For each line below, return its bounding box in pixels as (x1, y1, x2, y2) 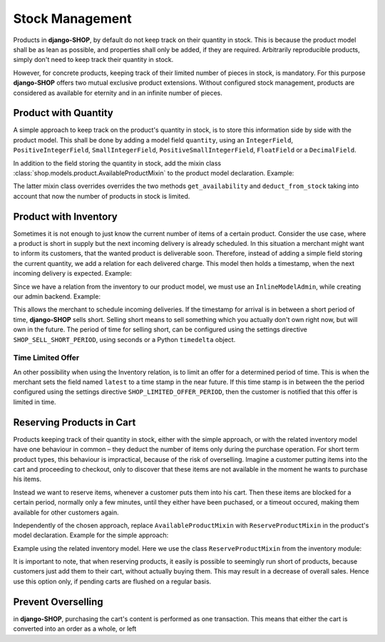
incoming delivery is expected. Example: (13, 269, 132, 278)
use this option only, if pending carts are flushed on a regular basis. (13, 577, 212, 586)
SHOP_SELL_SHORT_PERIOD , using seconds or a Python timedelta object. (13, 335, 236, 343)
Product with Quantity (13, 107, 114, 119)
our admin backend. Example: (13, 292, 101, 301)
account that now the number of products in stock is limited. (13, 192, 190, 200)
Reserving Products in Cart (13, 416, 136, 428)
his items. (13, 475, 42, 484)
